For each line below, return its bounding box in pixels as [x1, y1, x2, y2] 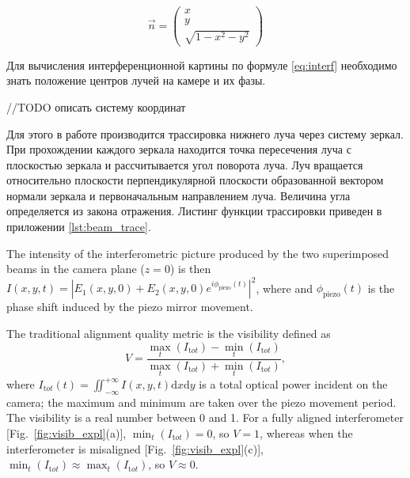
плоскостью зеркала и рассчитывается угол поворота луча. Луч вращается [6, 156, 363, 173]
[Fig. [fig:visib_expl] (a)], [6, 424, 127, 441]
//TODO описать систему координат [6, 98, 186, 115]
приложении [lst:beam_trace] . [6, 218, 151, 235]
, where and [256, 279, 313, 296]
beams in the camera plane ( [6, 260, 145, 277]
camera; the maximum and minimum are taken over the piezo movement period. [6, 393, 397, 410]
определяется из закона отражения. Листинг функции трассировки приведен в [6, 203, 382, 219]
